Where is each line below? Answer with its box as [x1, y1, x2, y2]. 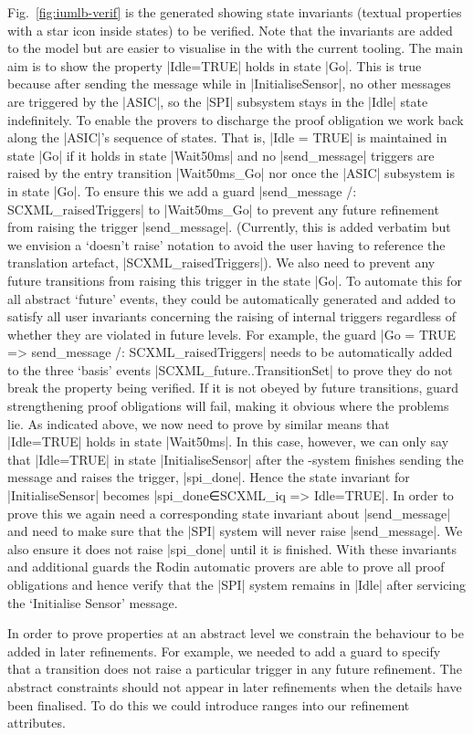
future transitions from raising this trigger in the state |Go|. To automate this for [7, 270, 462, 289]
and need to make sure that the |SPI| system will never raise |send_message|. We [7, 521, 463, 541]
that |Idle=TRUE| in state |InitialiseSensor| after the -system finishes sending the [7, 449, 464, 468]
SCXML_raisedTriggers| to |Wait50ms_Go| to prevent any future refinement [7, 199, 439, 218]
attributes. [7, 713, 66, 732]
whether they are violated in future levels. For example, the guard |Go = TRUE [7, 324, 456, 343]
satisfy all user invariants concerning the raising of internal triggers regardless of [7, 307, 456, 326]
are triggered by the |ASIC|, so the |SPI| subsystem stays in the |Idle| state [7, 91, 428, 110]
